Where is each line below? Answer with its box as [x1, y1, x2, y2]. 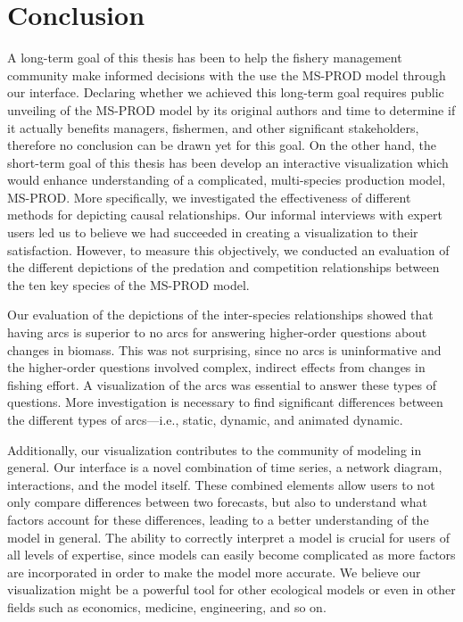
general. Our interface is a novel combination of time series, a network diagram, [7, 458, 442, 477]
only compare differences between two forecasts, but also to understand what [7, 493, 428, 511]
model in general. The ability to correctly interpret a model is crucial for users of [7, 527, 450, 546]
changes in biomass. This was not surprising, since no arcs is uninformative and [7, 340, 442, 359]
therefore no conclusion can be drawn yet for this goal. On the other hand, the [7, 136, 437, 154]
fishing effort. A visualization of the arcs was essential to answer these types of [7, 375, 437, 394]
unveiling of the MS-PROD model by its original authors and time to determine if [7, 100, 456, 119]
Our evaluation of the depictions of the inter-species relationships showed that [7, 305, 434, 324]
